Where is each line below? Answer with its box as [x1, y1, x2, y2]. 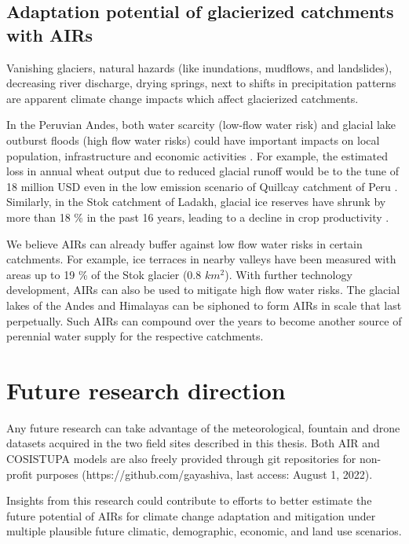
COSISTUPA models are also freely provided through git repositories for [6, 450, 356, 466]
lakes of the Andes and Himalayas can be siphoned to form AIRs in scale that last [6, 296, 402, 313]
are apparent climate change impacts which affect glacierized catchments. [6, 90, 359, 106]
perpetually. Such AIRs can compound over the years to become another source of [6, 312, 402, 329]
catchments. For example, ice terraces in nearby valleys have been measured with [6, 251, 396, 267]
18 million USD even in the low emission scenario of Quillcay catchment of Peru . [6, 178, 398, 194]
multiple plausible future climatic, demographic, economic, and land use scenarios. [6, 523, 402, 539]
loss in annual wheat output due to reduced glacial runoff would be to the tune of [6, 163, 399, 179]
